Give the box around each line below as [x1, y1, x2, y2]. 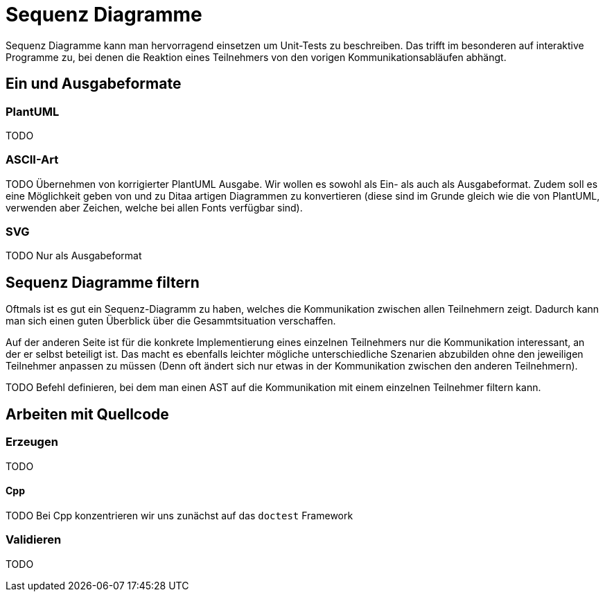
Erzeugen [6, 435, 58, 449]
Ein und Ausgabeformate [6, 75, 182, 93]
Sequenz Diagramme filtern [6, 273, 200, 291]
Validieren [6, 533, 62, 547]
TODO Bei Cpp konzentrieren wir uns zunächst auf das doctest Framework [6, 509, 353, 521]
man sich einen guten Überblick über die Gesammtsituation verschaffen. [6, 315, 336, 327]
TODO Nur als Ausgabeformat [6, 250, 142, 262]
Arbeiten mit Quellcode [6, 405, 169, 423]
